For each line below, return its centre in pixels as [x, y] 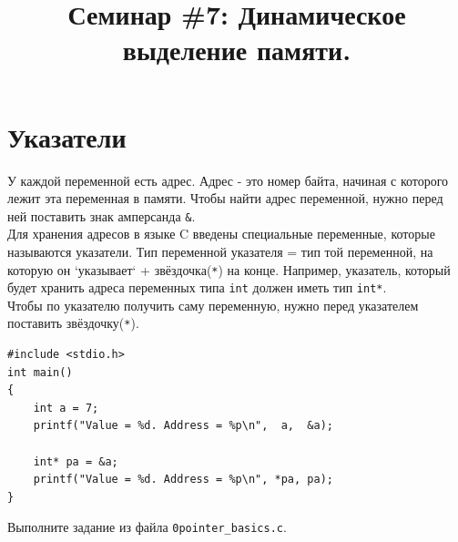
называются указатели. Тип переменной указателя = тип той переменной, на [220, 251]
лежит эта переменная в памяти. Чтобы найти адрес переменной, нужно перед [225, 198]
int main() [40, 372]
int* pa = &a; [76, 461]
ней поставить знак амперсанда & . [102, 215]
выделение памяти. [237, 50]
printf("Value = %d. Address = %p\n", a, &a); [183, 426]
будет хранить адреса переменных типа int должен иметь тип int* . [197, 287]
